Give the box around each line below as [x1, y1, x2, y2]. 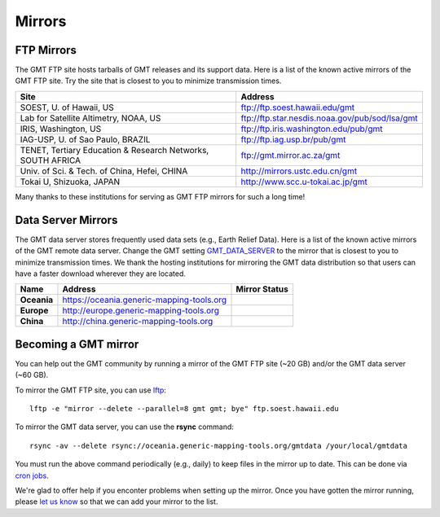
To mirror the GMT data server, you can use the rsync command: [15, 422, 234, 432]
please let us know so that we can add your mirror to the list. [15, 497, 218, 506]
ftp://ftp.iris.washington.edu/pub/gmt [240, 123, 383, 134]
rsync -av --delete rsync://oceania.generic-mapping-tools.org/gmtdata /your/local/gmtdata [29, 440, 407, 450]
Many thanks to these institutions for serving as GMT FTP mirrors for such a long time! [15, 191, 306, 201]
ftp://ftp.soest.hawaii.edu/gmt [240, 102, 355, 113]
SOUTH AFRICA [20, 155, 81, 166]
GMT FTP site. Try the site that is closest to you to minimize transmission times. [15, 76, 282, 85]
